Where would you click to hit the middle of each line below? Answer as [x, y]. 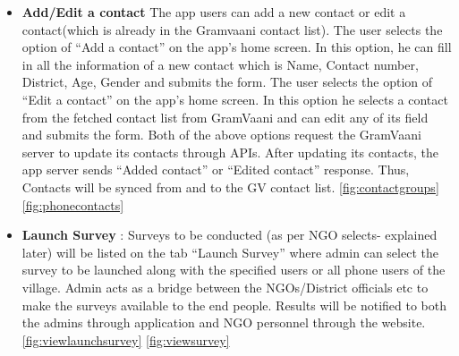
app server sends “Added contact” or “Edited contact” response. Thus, [216, 170]
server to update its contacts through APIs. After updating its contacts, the [230, 152]
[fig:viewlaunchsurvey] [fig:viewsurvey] [126, 339]
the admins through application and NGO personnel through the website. [224, 322]
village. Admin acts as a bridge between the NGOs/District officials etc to [225, 287]
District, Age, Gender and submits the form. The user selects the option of [227, 82]
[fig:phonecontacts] [73, 204]
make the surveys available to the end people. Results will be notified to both [234, 305]
